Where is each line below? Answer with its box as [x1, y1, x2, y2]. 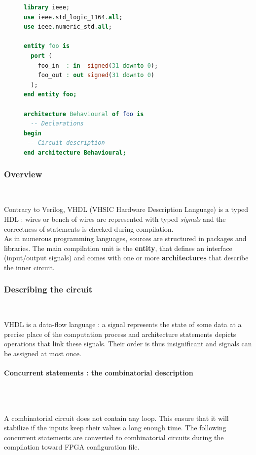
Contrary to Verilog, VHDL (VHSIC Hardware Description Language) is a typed [4, 204, 249, 214]
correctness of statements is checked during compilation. [4, 223, 174, 234]
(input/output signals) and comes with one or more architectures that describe [4, 252, 249, 263]
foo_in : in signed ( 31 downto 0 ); [37, 62, 158, 69]
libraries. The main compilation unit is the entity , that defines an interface [4, 243, 232, 253]
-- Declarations [31, 120, 84, 127]
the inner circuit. [4, 262, 55, 272]
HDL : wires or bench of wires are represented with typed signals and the [4, 213, 226, 224]
